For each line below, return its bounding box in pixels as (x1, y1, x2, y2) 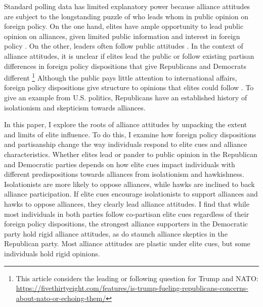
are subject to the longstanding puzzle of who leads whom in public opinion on (4, 11, 248, 21)
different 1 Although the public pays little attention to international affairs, (4, 71, 237, 83)
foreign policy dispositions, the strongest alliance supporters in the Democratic (4, 218, 248, 229)
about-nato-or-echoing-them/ (16, 292, 106, 303)
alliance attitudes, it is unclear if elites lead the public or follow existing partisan (4, 50, 254, 61)
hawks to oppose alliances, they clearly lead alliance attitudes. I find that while (4, 198, 249, 209)
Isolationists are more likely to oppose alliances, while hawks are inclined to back (4, 178, 255, 189)
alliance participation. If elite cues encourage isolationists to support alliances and (4, 188, 258, 199)
